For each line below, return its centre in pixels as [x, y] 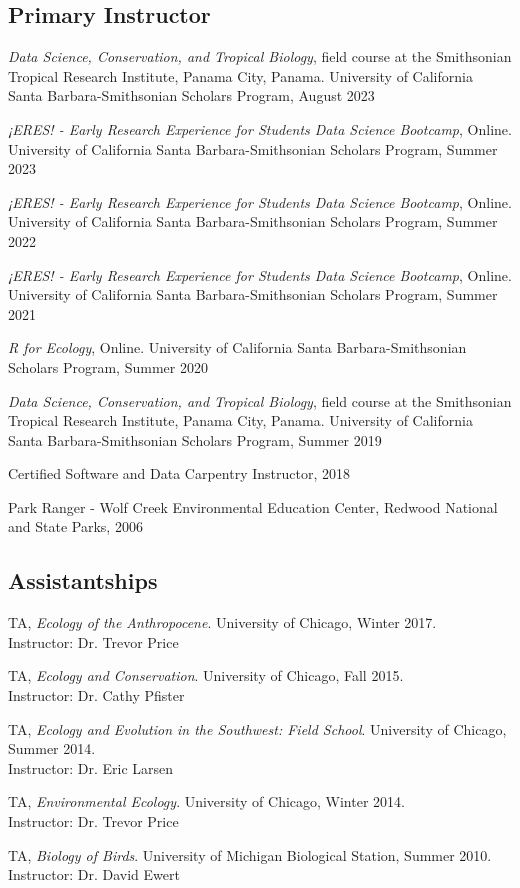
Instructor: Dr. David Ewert [94, 874]
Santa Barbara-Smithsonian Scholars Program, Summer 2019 [195, 439]
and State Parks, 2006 [75, 526]
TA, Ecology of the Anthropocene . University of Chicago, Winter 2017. [222, 622]
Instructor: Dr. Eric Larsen [91, 767]
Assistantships [83, 580]
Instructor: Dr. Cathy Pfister [96, 695]
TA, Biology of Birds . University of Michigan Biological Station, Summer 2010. [250, 854]
